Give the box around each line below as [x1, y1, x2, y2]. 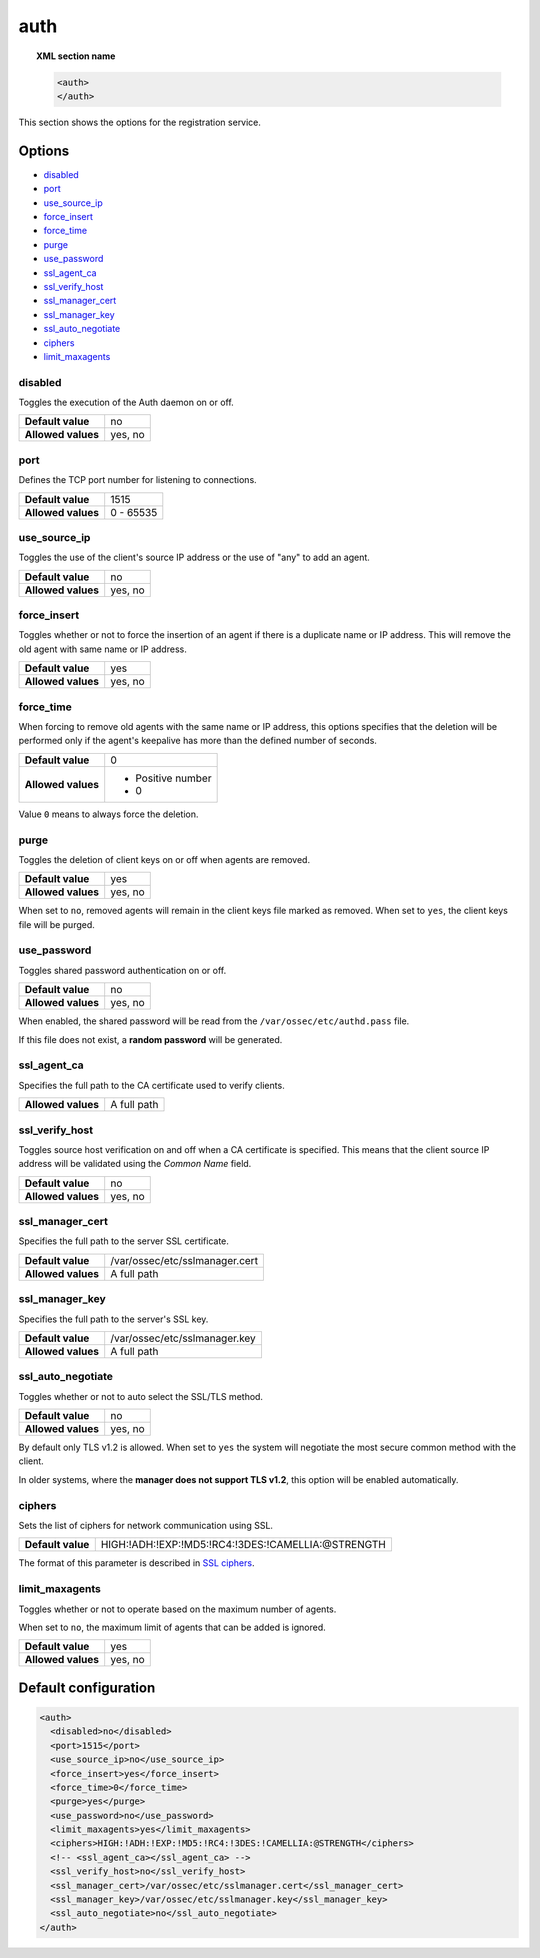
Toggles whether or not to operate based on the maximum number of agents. [18, 1603, 337, 1615]
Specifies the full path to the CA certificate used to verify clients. [18, 1079, 285, 1091]
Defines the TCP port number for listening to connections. [18, 474, 257, 486]
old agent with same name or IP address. [18, 643, 187, 655]
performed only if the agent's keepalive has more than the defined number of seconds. [18, 735, 377, 747]
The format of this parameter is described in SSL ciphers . [18, 1557, 255, 1569]
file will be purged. [18, 918, 95, 930]
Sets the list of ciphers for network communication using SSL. [18, 1520, 274, 1532]
